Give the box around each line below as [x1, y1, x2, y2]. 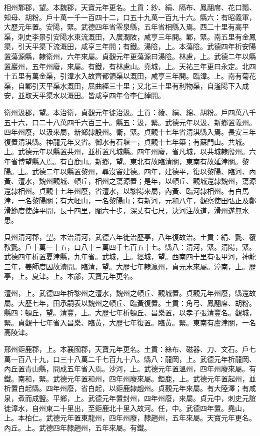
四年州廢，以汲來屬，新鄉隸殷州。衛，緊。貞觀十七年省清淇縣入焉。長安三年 [4, 127, 256, 137]
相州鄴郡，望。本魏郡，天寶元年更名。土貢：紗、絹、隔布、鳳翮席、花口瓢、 [4, 2, 256, 12]
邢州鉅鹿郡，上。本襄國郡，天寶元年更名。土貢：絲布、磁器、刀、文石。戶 [4, 344, 249, 354]
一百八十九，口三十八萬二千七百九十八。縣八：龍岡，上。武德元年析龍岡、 [10, 353, 256, 364]
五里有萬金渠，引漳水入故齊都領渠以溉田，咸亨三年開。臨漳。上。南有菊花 [10, 71, 256, 81]
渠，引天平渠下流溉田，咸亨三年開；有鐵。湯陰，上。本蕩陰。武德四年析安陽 [4, 41, 256, 52]
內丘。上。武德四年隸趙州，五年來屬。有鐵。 [4, 422, 151, 432]
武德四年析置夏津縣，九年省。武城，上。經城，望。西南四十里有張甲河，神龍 [4, 251, 256, 262]
